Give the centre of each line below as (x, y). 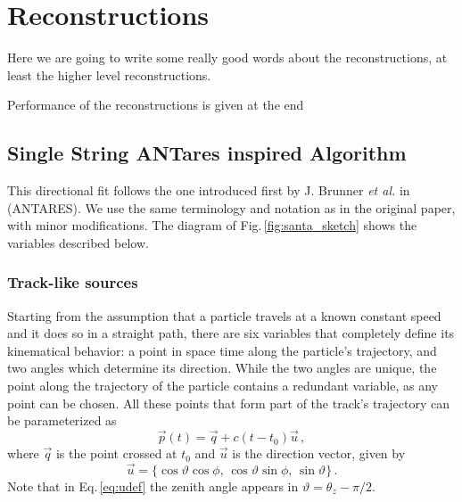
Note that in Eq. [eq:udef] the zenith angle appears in (153, 486)
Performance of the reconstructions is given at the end (156, 105)
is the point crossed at (116, 453)
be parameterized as (62, 420)
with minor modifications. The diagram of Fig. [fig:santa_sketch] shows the (212, 225)
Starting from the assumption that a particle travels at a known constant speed (224, 315)
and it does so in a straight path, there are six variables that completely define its (231, 333)
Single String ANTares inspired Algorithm (207, 153)
